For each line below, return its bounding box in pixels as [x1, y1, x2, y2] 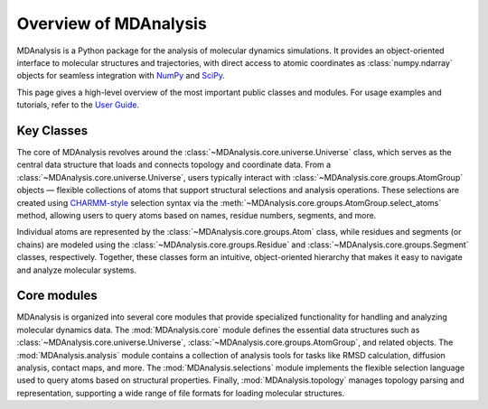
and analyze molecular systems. [16, 265, 137, 275]
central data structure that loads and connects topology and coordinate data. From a [16, 159, 332, 171]
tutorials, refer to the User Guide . [16, 99, 140, 110]
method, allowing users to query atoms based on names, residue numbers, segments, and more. [16, 209, 377, 220]
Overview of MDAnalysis [16, 14, 207, 33]
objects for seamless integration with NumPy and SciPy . [16, 70, 226, 81]
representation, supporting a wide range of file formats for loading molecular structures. [16, 387, 345, 398]
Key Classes [16, 123, 89, 138]
